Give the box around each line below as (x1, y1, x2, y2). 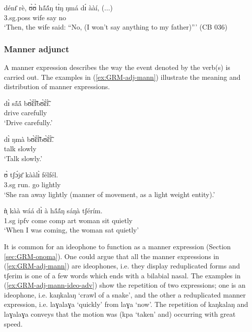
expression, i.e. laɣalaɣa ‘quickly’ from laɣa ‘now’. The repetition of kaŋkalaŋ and (4, 299, 248, 309)
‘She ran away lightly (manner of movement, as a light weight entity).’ (4, 189, 215, 199)
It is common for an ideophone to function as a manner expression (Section (4, 241, 231, 251)
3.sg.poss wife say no (4, 12, 66, 22)
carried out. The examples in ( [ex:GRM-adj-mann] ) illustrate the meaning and (4, 71, 241, 82)
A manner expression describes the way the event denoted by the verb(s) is (4, 62, 230, 72)
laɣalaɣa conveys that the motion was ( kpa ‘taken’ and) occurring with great (4, 309, 236, 319)
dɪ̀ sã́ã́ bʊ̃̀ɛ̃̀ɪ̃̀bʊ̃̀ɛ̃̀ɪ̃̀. (4, 98, 51, 108)
